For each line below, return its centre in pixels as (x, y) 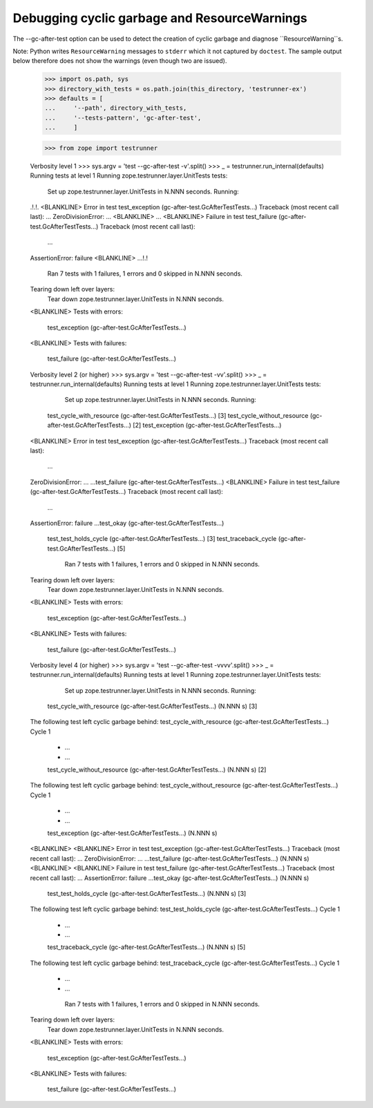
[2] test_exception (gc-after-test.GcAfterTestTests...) (207, 426)
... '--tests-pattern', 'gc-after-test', (123, 118)
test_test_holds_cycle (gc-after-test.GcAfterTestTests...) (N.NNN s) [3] (147, 893)
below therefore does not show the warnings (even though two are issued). (120, 61)
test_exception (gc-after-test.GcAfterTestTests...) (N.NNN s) (132, 833)
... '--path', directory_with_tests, (116, 108)
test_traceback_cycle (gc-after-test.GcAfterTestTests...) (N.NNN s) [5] (146, 947)
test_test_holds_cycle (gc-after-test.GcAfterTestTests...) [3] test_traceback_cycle (162, 539)
